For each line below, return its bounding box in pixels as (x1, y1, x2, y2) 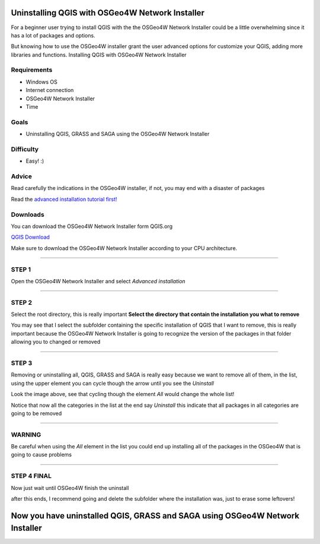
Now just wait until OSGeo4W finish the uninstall (11, 484, 129, 491)
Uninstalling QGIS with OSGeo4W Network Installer (11, 8, 204, 18)
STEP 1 (11, 265, 31, 273)
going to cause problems (11, 451, 72, 458)
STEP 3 (11, 359, 33, 367)
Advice (11, 172, 32, 181)
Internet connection (25, 87, 74, 94)
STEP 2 (11, 298, 33, 306)
